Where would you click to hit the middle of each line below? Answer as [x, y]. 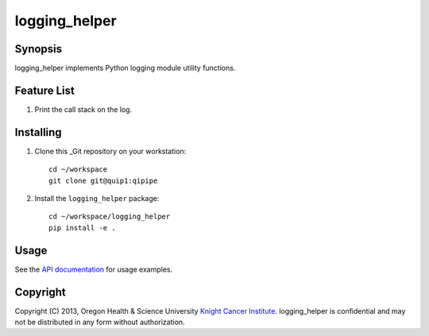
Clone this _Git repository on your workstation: [110, 151]
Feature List [44, 90]
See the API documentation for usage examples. [94, 269]
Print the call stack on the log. [83, 109]
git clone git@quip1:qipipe [103, 180]
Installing [39, 132]
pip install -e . [82, 228]
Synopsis [39, 49]
